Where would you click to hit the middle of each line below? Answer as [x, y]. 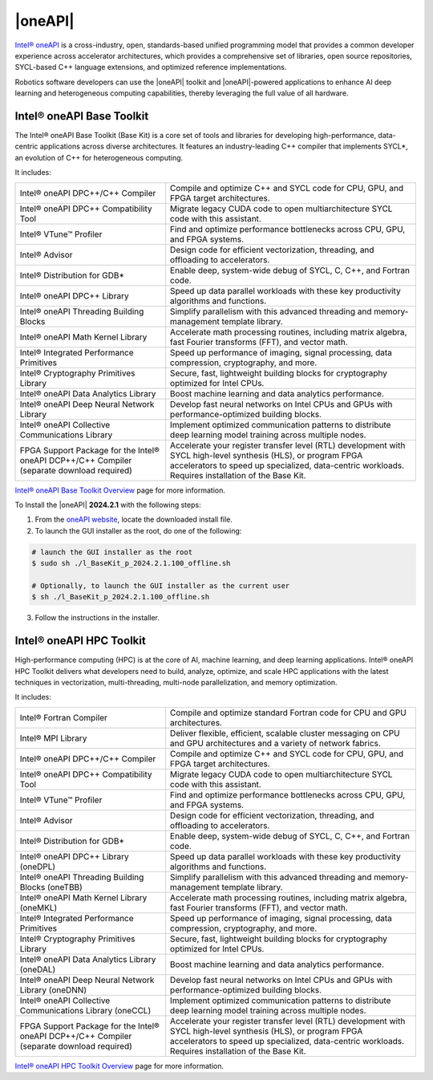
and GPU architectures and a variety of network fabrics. [275, 743]
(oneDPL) [38, 867]
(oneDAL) [38, 969]
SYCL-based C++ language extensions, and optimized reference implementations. [151, 67]
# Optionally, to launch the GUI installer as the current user [161, 585]
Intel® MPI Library [53, 738]
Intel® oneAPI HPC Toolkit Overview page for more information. [119, 1066]
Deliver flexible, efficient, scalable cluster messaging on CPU [285, 733]
